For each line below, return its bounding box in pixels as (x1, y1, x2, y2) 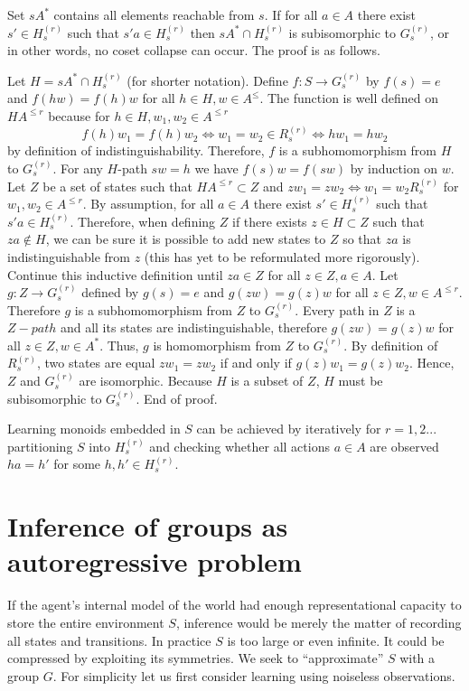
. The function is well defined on (259, 89, 439, 107)
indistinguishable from (7, 247, 130, 266)
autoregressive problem (7, 543, 302, 580)
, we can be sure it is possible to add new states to (45, 229, 326, 248)
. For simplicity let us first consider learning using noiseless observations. (52, 666, 455, 685)
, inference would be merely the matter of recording (175, 612, 462, 631)
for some (53, 454, 101, 473)
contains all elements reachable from (53, 5, 255, 23)
